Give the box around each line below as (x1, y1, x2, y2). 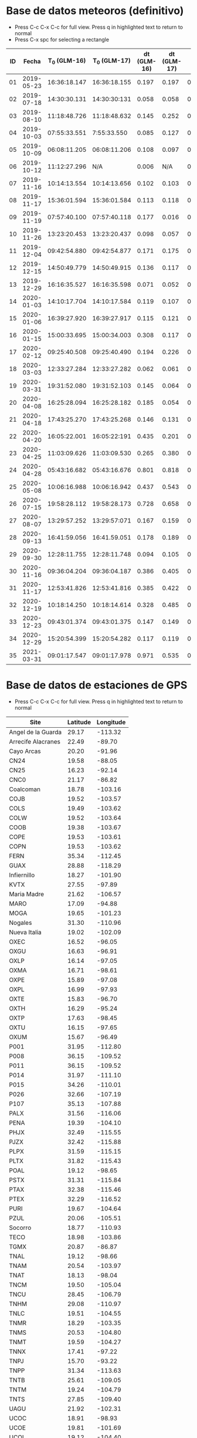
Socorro (9, 1223, 32, 1232)
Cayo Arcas (9, 747, 41, 755)
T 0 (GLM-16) (47, 57, 86, 66)
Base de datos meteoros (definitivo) (6, 4, 184, 18)
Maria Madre (9, 890, 45, 898)
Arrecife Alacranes (9, 737, 60, 745)
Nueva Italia (9, 928, 42, 936)
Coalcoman (9, 785, 41, 793)
